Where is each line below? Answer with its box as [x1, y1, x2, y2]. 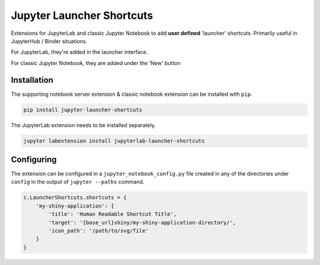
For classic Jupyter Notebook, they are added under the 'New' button [11, 59, 181, 66]
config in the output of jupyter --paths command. [11, 178, 145, 186]
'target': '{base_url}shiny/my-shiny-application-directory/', [48, 219, 236, 226]
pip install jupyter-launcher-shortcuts [23, 106, 142, 113]
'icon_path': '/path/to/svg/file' [48, 228, 149, 234]
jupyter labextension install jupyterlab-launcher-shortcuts [23, 137, 205, 144]
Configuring [11, 154, 57, 164]
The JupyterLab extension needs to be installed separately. [11, 121, 156, 128]
